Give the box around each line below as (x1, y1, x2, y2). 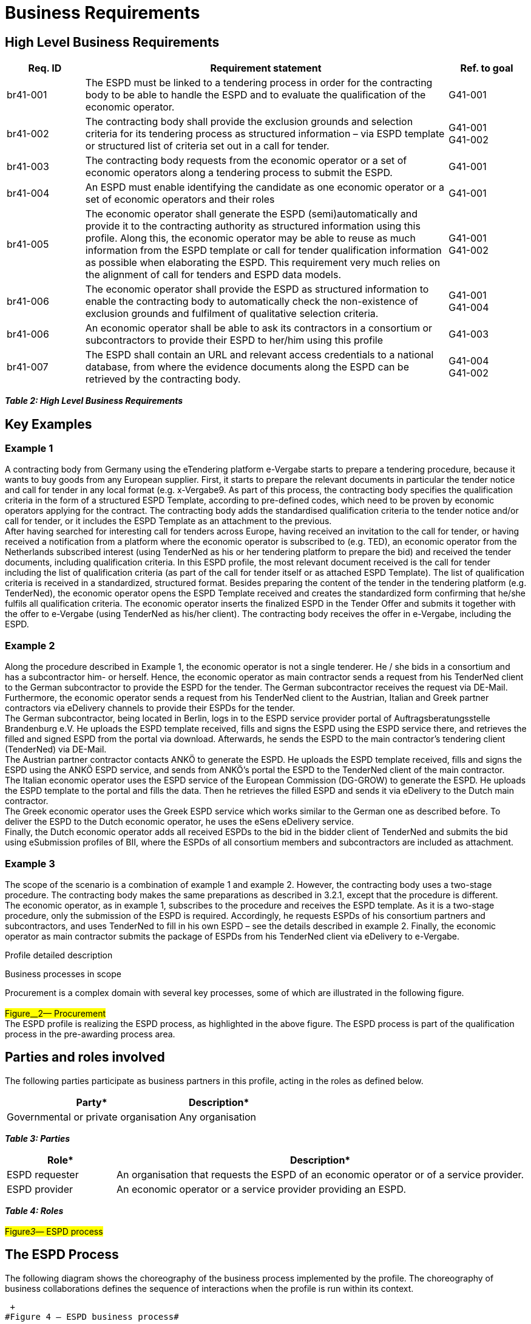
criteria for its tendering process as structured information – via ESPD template (85, 128, 445, 140)
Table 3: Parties (5, 1133, 70, 1144)
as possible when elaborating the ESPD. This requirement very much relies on (85, 256, 441, 269)
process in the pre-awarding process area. (5, 1028, 175, 1039)
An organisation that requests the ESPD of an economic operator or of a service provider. (116, 1168, 524, 1181)
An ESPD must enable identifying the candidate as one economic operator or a (85, 181, 445, 194)
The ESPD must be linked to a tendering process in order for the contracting (85, 77, 433, 89)
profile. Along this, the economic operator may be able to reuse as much (85, 232, 416, 245)
